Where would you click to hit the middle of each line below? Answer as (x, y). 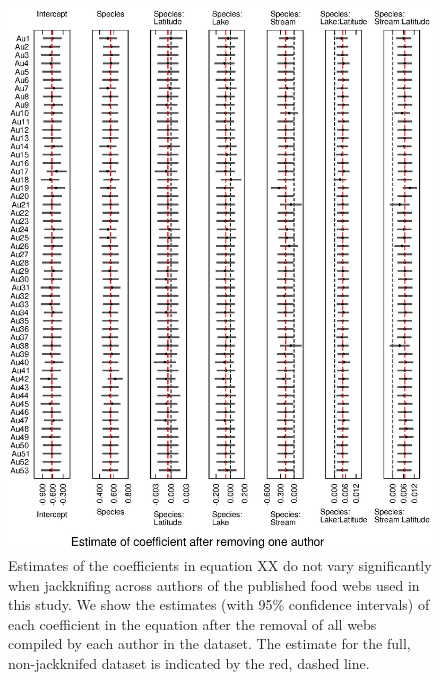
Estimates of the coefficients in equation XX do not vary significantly (220, 564)
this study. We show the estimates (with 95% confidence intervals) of (219, 604)
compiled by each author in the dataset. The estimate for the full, (209, 643)
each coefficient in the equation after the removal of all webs (192, 623)
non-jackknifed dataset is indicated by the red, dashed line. (189, 662)
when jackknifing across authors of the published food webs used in (214, 584)
